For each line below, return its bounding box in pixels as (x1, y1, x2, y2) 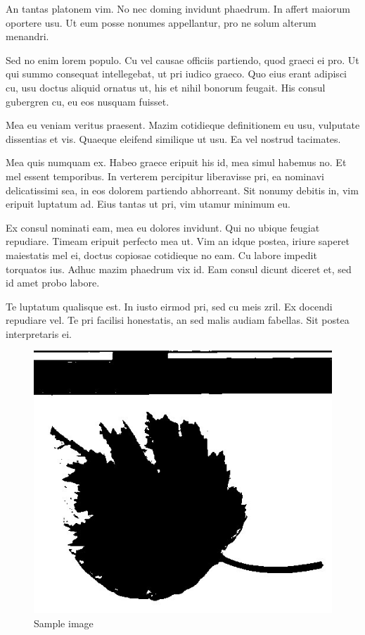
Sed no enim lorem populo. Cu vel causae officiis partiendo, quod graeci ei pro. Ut (6, 52, 359, 67)
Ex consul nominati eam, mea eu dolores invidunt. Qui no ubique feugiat (6, 220, 320, 234)
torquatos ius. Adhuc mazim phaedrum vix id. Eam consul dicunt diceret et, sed (6, 261, 352, 276)
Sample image (34, 616, 94, 631)
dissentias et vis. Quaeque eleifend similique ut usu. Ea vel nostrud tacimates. (6, 131, 341, 146)
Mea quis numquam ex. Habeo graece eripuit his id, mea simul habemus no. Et (6, 155, 347, 170)
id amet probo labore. (6, 275, 100, 290)
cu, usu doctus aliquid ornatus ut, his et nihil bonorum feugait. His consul (6, 80, 326, 94)
